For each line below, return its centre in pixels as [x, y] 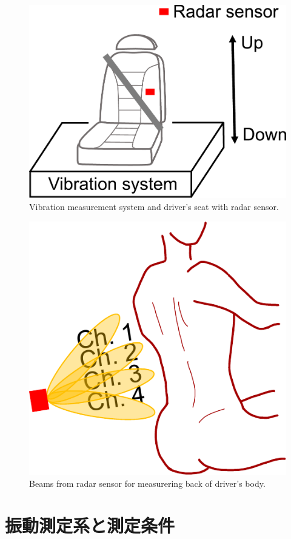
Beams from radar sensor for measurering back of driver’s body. [147, 483]
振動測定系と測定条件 [90, 525]
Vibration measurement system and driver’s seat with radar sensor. [154, 206]
